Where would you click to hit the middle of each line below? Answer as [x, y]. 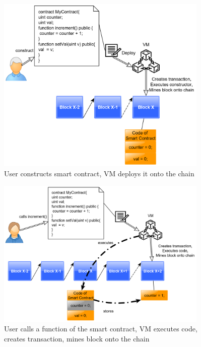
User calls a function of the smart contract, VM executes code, [101, 329]
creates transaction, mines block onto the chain [77, 338]
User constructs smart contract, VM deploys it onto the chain [99, 173]
